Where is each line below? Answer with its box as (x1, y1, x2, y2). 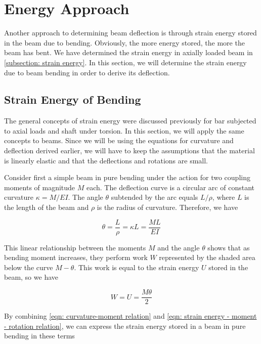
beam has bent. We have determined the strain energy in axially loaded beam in (4, 47, 253, 58)
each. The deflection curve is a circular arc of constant (86, 182, 254, 192)
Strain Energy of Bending (4, 92, 141, 107)
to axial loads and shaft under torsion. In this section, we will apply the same (4, 125, 244, 136)
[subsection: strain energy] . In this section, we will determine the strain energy (4, 57, 247, 67)
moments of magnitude (4, 182, 75, 192)
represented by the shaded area (159, 252, 255, 263)
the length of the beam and (4, 202, 89, 212)
